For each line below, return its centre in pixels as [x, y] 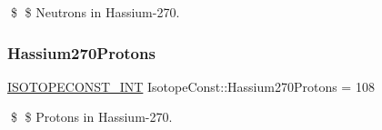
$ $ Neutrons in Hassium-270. [95, 12]
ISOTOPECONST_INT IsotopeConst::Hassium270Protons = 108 [191, 86]
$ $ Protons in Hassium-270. [91, 117]
